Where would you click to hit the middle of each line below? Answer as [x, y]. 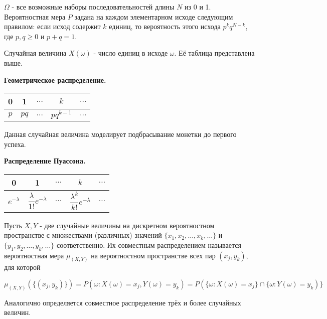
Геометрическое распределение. [55, 79]
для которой [22, 267]
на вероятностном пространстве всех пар [153, 255]
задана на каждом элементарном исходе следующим [154, 16]
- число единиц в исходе [131, 53]
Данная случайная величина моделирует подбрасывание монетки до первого [120, 134]
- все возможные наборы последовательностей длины [93, 7]
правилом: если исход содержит [52, 26]
